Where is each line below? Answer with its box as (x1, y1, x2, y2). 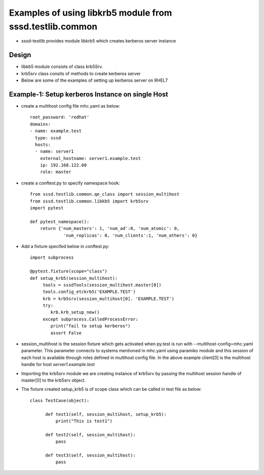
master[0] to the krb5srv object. (21, 377, 86, 383)
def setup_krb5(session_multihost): (30, 275, 118, 281)
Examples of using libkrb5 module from (9, 7, 172, 18)
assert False (50, 330, 82, 336)
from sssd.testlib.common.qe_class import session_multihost (30, 191, 179, 197)
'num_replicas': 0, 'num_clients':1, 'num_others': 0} (63, 232, 198, 238)
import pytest (30, 205, 64, 211)
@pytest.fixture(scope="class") (30, 269, 108, 274)
